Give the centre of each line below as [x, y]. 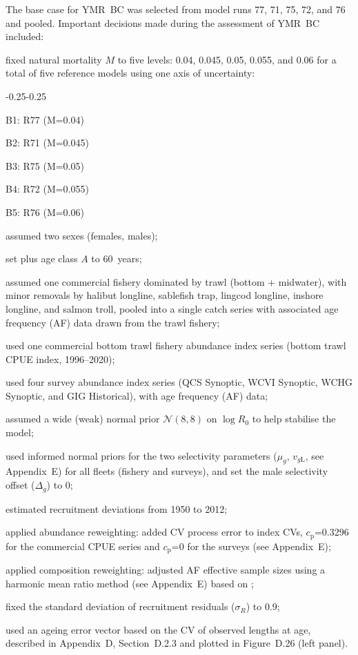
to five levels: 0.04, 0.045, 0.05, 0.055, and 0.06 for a [227, 59]
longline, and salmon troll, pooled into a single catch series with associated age [172, 308]
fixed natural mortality [54, 59]
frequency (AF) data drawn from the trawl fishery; [113, 322]
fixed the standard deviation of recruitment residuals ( [120, 606]
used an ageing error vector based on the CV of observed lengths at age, [158, 629]
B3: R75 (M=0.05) [45, 165]
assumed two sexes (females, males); [82, 235]
